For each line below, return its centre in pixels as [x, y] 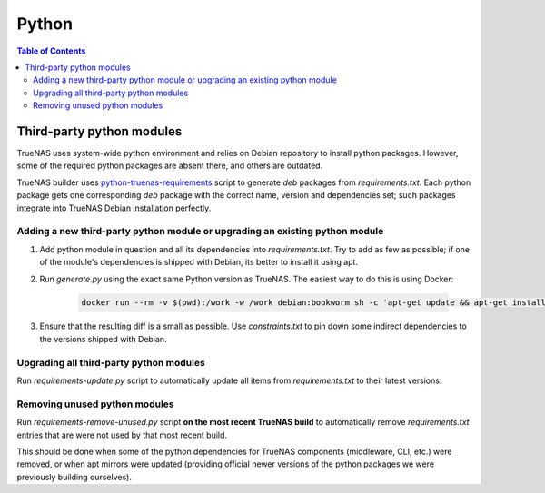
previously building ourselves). [74, 477]
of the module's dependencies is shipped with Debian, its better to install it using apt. [199, 262]
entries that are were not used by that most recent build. [122, 435]
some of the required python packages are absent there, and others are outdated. [170, 166]
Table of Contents [51, 51]
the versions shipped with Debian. [103, 339]
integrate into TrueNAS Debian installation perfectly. [114, 208]
